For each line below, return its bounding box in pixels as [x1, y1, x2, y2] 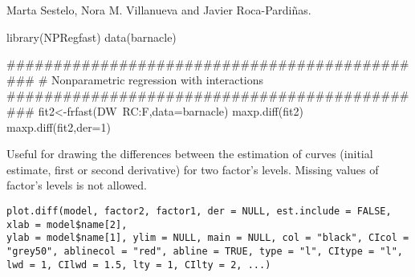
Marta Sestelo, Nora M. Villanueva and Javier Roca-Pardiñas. [6, 2, 311, 18]
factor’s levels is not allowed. [6, 177, 147, 193]
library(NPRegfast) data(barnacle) [6, 28, 177, 45]
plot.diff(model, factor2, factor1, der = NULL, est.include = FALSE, [6, 205, 392, 217]
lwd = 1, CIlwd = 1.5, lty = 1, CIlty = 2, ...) [6, 259, 271, 271]
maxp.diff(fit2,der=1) [6, 118, 111, 135]
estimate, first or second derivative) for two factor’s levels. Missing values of [6, 161, 379, 177]
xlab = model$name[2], [6, 218, 128, 230]
